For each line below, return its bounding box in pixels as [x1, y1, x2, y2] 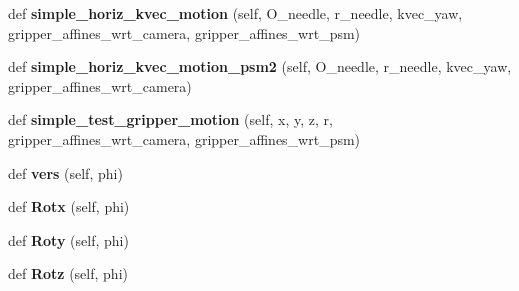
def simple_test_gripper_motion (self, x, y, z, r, [8, 109, 333, 130]
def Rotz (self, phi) [8, 263, 128, 284]
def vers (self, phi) [8, 162, 123, 183]
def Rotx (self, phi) [8, 196, 130, 217]
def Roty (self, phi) [8, 229, 129, 250]
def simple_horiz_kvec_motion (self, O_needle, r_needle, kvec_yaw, [8, 3, 463, 23]
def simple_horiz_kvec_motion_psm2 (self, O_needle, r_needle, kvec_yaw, [8, 56, 512, 77]
